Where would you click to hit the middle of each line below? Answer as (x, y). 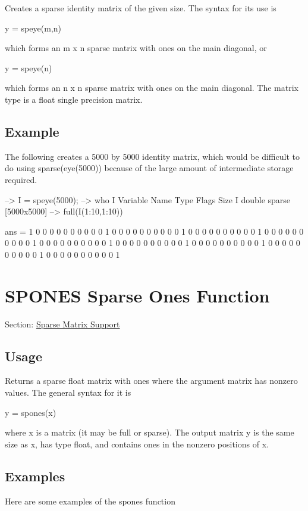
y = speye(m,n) (33, 28)
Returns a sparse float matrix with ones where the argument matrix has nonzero (151, 381)
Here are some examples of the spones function (90, 501)
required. (21, 179)
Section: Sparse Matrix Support (62, 324)
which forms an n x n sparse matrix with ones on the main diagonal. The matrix (152, 88)
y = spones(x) (31, 412)
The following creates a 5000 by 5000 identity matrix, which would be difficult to (152, 156)
